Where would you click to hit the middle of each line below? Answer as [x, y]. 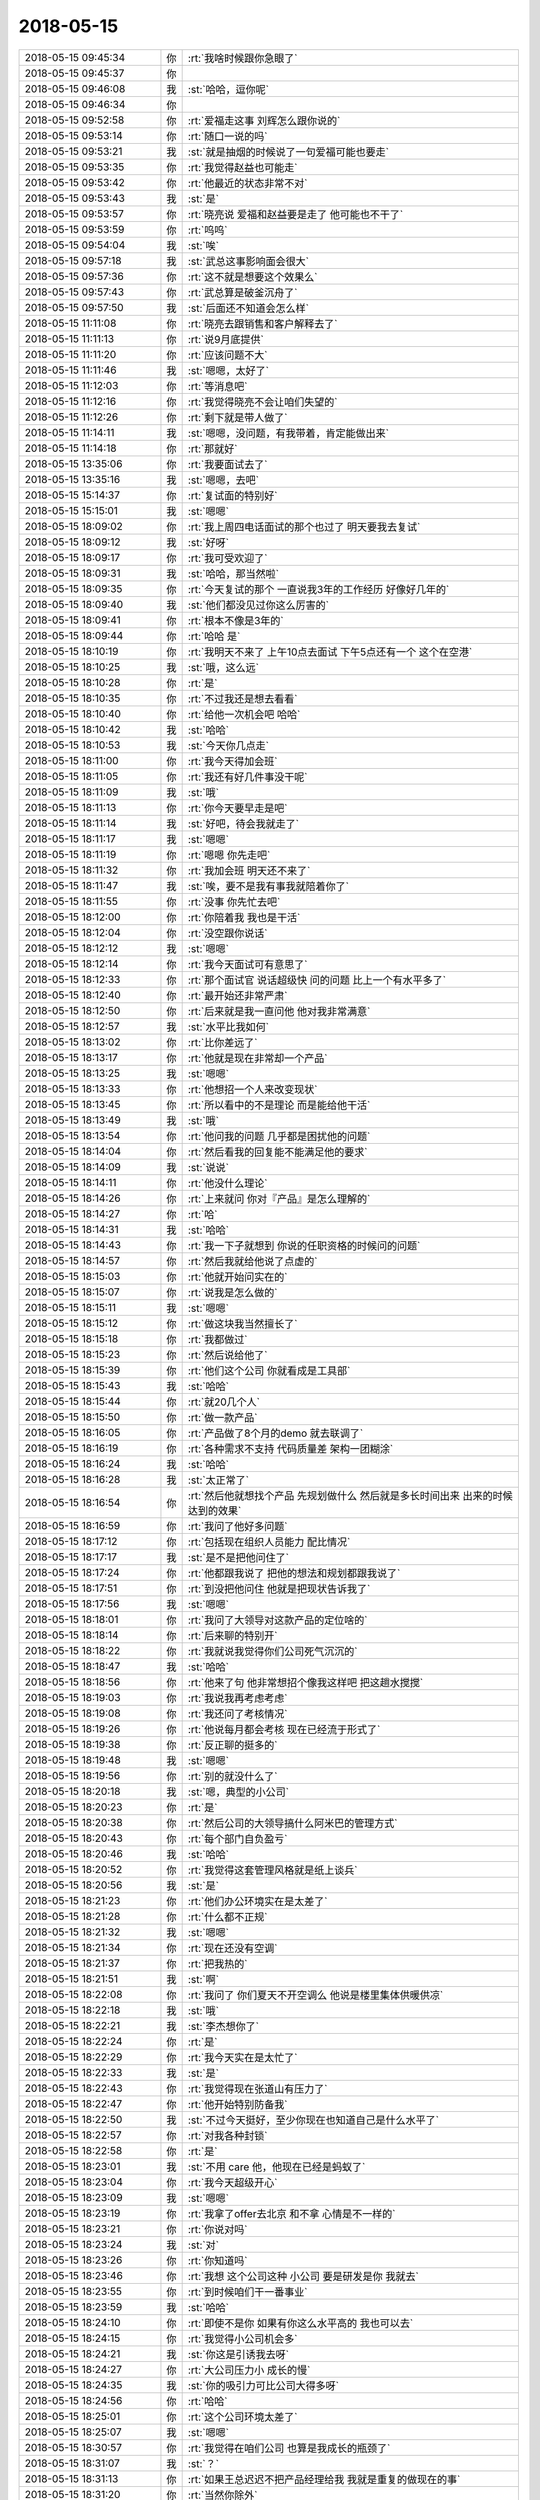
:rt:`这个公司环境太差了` [242, 2417]
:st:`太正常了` [218, 1480]
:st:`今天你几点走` [228, 745]
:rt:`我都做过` [217, 1339]
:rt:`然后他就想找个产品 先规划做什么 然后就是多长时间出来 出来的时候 [350, 1495]
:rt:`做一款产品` [222, 1417]
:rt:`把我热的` [217, 1963]
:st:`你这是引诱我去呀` [238, 2354]
